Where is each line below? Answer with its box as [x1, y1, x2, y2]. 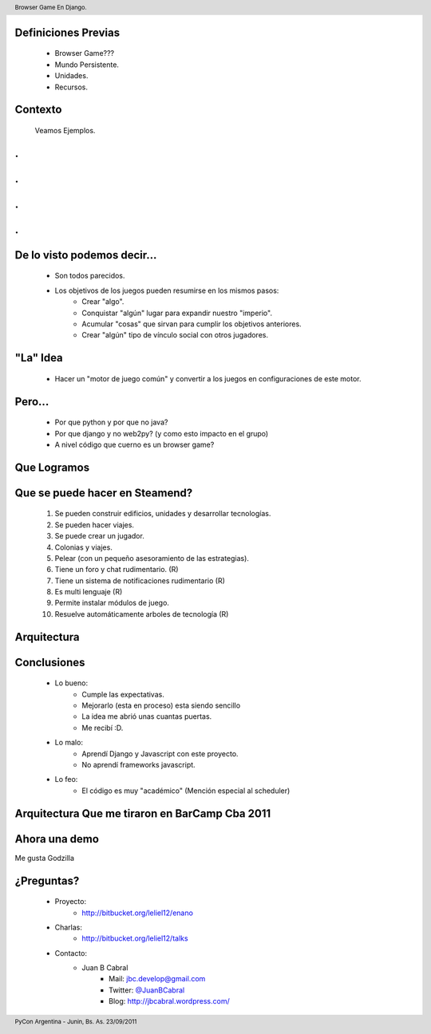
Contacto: [54, 948, 88, 957]
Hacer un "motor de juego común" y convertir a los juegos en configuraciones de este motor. [54, 373, 362, 383]
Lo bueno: [54, 678, 88, 688]
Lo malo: [54, 738, 84, 748]
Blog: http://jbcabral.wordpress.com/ [109, 997, 231, 1006]
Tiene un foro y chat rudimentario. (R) [54, 565, 179, 574]
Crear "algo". [81, 297, 125, 306]
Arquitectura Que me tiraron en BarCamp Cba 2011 [14, 807, 271, 820]
